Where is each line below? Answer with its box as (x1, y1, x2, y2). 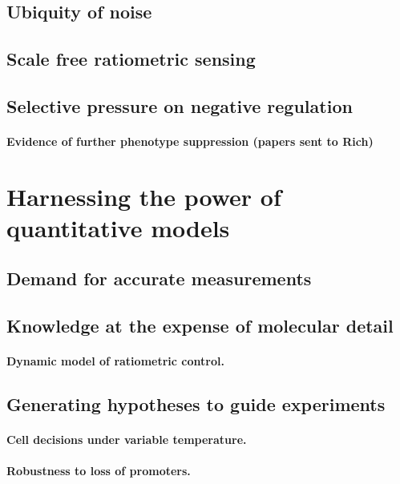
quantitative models (6, 211, 230, 244)
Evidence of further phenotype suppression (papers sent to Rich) (6, 132, 374, 149)
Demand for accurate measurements (6, 266, 312, 291)
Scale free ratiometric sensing (6, 46, 256, 71)
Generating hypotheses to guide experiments (6, 392, 386, 417)
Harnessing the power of (6, 179, 281, 212)
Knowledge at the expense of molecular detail (6, 313, 394, 338)
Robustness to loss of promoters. (6, 462, 191, 479)
